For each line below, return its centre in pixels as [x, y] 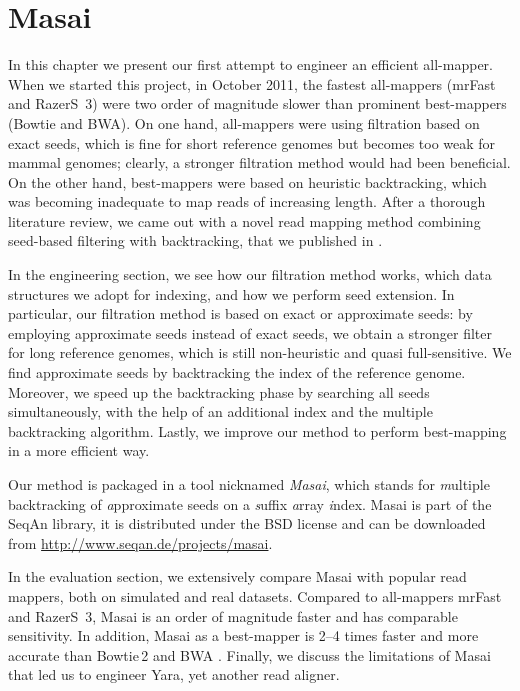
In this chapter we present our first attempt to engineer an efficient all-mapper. [250, 64]
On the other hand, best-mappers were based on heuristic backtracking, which [247, 181]
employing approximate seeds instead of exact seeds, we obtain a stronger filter [250, 332]
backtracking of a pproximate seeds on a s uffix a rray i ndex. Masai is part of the [250, 503]
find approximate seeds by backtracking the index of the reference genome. [237, 372]
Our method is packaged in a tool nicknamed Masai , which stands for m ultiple [249, 484]
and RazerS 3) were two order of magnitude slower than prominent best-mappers [257, 103]
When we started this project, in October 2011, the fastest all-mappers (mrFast [252, 83]
